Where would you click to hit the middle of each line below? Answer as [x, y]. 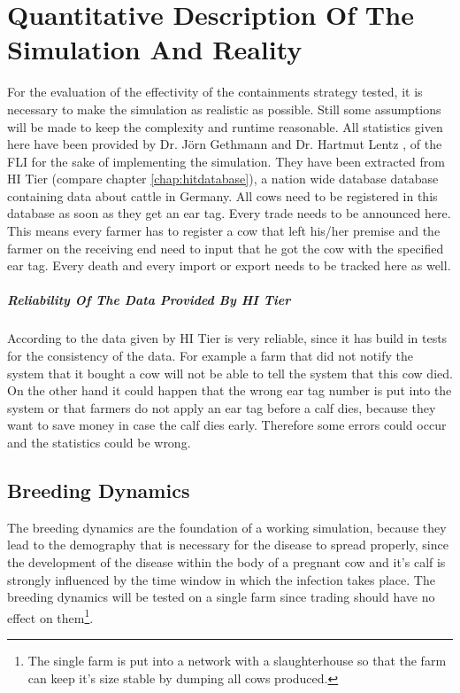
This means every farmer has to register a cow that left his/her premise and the [224, 231]
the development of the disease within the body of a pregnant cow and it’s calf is [226, 561]
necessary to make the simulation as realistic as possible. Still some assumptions [224, 109]
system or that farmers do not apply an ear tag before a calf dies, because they [222, 407]
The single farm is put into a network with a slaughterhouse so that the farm [237, 660]
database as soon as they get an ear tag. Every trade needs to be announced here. [229, 213]
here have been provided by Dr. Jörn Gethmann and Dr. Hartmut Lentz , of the [225, 144]
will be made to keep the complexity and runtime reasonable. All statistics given [225, 126]
